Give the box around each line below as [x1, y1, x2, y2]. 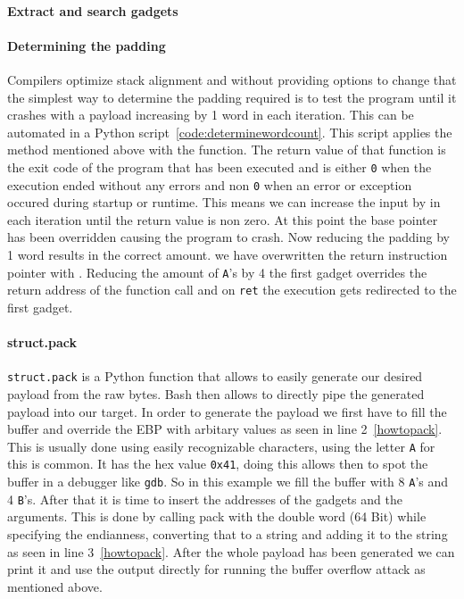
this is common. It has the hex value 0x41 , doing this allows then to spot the [7, 454, 428, 473]
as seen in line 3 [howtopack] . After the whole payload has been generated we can [7, 542, 455, 561]
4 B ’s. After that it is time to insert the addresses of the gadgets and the [7, 489, 402, 508]
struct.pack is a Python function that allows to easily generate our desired [7, 367, 423, 386]
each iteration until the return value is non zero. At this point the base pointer [7, 210, 438, 229]
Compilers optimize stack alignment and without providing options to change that [7, 70, 457, 88]
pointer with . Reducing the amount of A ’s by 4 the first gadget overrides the [7, 262, 427, 281]
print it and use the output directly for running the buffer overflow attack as [7, 560, 426, 578]
